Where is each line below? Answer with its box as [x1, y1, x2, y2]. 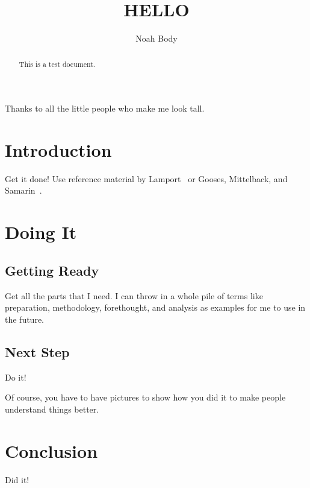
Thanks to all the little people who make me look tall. [5, 102, 205, 115]
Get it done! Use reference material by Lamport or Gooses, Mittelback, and [5, 172, 288, 185]
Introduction [5, 137, 112, 162]
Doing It [5, 220, 77, 244]
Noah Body [135, 32, 178, 45]
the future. [5, 312, 45, 325]
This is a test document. [19, 59, 96, 69]
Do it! [5, 370, 26, 383]
